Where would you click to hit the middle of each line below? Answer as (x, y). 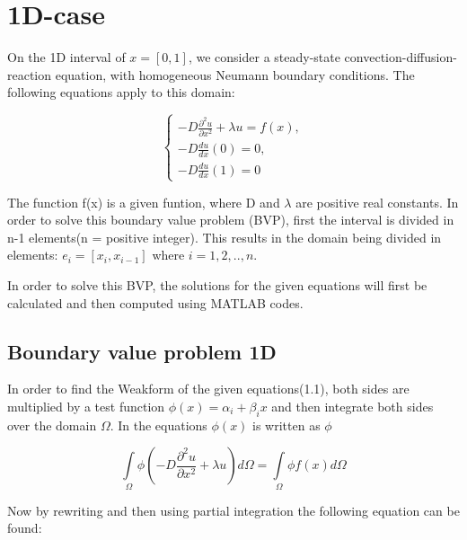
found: (25, 528)
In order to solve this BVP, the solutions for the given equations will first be (217, 284)
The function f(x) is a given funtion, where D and (144, 202)
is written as (286, 425)
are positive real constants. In (377, 202)
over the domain (52, 425)
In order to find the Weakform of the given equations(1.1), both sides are (208, 389)
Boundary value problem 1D (142, 351)
